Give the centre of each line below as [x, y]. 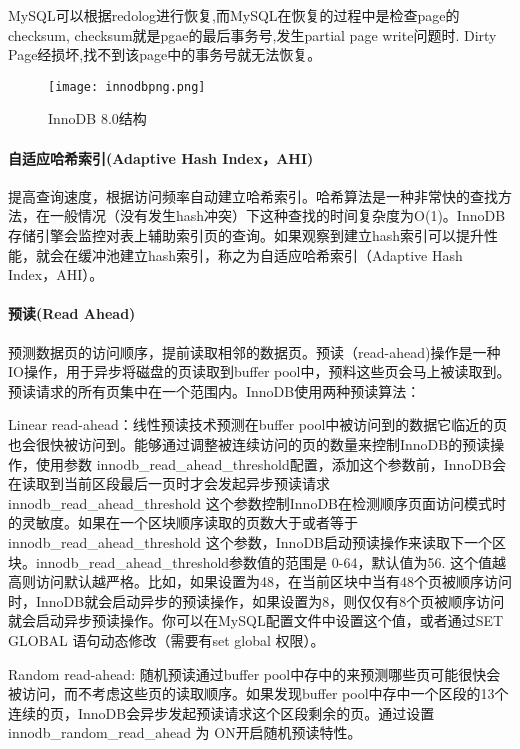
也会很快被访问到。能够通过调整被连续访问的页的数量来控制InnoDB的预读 [249, 443]
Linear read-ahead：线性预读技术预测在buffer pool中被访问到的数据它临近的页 [258, 424]
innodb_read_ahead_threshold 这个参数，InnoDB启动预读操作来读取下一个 [250, 541]
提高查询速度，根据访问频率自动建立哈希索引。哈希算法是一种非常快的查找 [253, 195]
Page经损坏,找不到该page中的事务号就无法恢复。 [165, 54]
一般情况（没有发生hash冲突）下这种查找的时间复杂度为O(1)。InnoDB [277, 215]
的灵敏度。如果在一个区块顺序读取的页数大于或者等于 [183, 522]
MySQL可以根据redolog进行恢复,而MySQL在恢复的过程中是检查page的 [234, 15]
